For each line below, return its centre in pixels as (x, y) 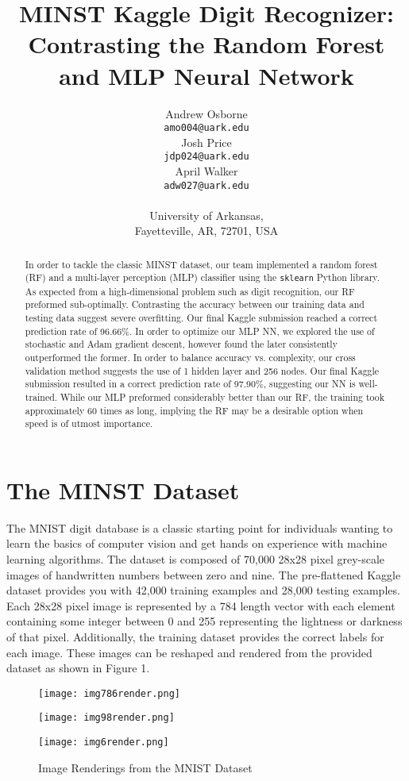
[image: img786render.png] (109, 693)
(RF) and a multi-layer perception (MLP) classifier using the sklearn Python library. (202, 277)
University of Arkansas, (206, 215)
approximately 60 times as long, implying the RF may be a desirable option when (194, 410)
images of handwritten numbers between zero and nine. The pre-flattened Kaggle (204, 574)
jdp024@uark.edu (206, 157)
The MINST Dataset (123, 489)
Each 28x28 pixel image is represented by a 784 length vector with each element (201, 605)
